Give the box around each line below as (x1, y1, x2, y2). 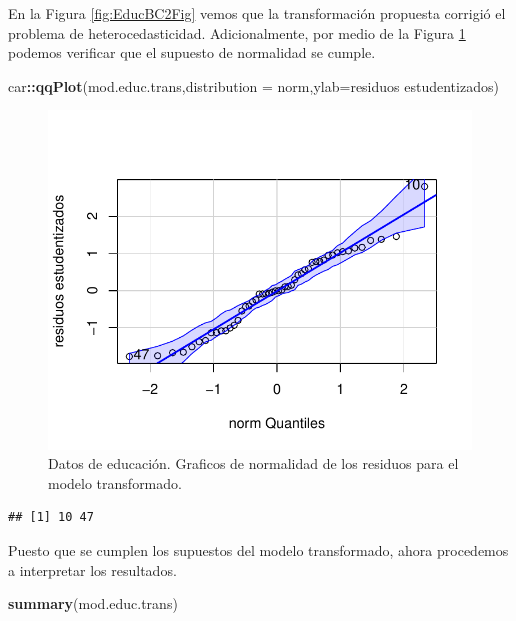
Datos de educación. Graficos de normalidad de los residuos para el (48, 453, 459, 474)
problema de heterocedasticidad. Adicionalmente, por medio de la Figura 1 (8, 22, 466, 43)
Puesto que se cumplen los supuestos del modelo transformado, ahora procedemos (8, 539, 509, 560)
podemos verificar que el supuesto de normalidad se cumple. (8, 42, 376, 63)
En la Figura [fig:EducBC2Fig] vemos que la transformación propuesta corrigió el (8, 3, 506, 23)
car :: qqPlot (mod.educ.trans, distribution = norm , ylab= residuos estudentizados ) (8, 75, 499, 96)
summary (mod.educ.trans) (8, 593, 178, 614)
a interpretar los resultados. (8, 559, 177, 580)
